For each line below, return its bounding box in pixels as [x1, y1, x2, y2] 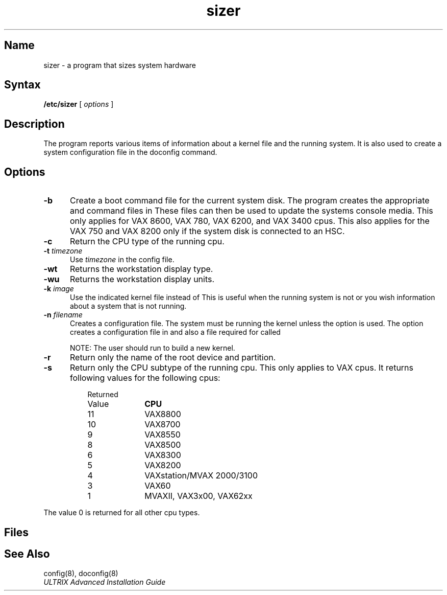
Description [4, 117, 65, 130]
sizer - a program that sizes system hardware [43, 60, 196, 70]
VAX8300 [144, 450, 181, 461]
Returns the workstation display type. [69, 264, 213, 274]
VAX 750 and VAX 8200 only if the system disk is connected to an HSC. [69, 226, 345, 237]
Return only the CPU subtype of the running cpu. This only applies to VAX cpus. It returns [69, 362, 414, 373]
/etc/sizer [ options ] [43, 100, 114, 109]
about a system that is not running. [70, 302, 187, 311]
